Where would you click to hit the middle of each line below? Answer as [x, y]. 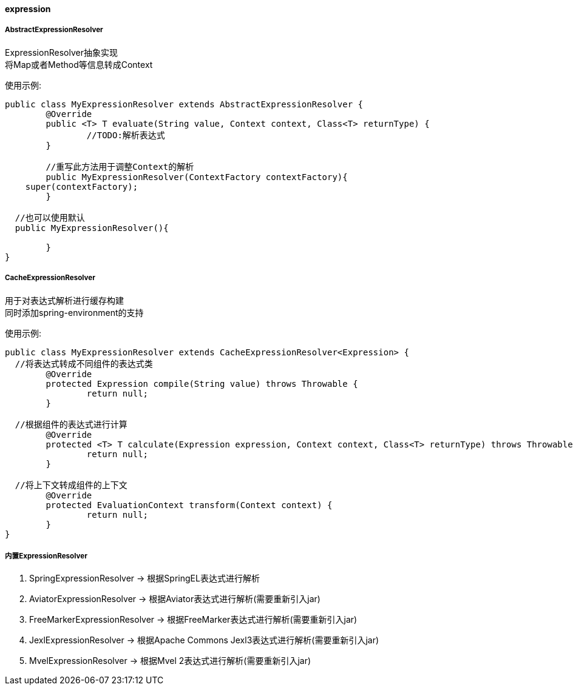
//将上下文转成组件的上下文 [71, 485]
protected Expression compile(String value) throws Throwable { [202, 384]
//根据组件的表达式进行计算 [71, 424]
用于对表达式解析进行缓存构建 [64, 300]
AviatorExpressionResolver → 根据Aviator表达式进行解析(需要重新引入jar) [175, 599]
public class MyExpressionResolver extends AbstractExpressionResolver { [184, 104]
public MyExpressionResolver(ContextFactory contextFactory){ [197, 177]
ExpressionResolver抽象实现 [61, 52]
